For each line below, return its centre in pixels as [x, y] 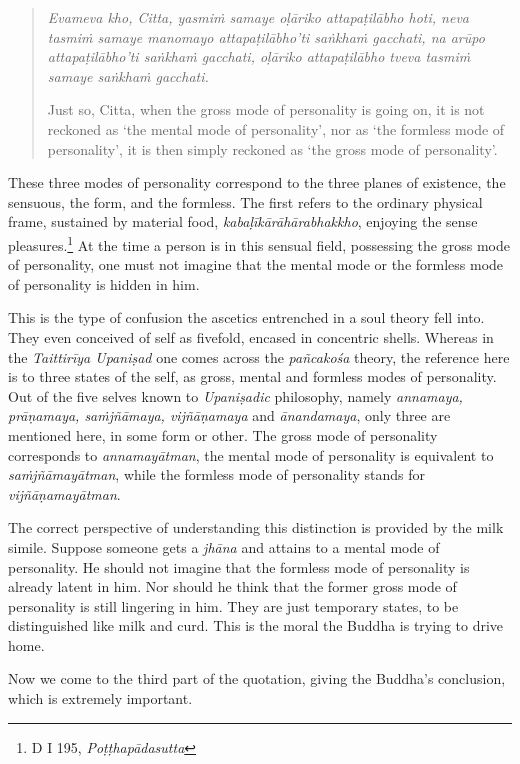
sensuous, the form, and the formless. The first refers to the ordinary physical [245, 201]
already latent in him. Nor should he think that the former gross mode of [232, 586]
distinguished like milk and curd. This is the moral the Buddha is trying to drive [256, 625]
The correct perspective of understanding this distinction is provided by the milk [256, 527]
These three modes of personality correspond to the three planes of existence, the [257, 182]
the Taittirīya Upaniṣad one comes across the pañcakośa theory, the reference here [259, 356]
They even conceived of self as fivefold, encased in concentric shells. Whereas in [251, 336]
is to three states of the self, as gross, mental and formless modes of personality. [252, 376]
